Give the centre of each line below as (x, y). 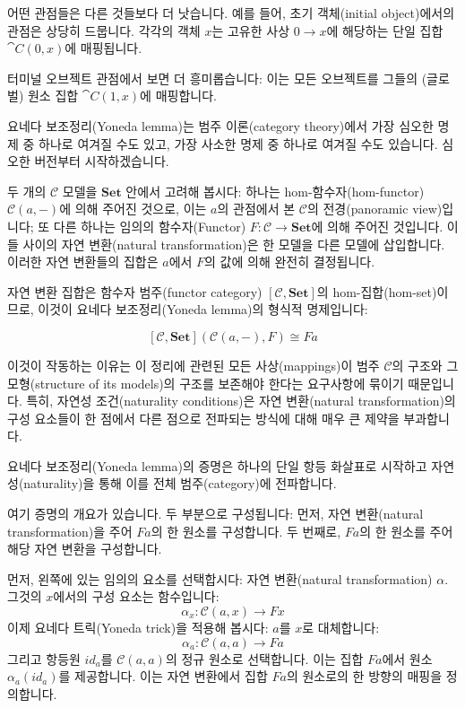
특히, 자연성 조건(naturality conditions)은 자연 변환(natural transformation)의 (241, 401)
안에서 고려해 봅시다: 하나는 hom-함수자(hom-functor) (275, 191)
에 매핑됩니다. (103, 48)
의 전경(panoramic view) (375, 209)
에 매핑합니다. (178, 96)
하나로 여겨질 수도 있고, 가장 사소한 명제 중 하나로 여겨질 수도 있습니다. (238, 143)
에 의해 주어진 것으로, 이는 (133, 209)
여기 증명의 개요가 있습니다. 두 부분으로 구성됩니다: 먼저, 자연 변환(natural (215, 514)
